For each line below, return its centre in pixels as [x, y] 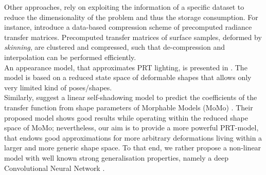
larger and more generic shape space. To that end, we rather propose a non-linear [133, 148]
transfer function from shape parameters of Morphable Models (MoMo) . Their [129, 107]
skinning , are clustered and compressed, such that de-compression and [115, 47]
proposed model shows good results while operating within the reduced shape [126, 117]
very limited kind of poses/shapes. [58, 87]
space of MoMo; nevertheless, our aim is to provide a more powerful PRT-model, [131, 128]
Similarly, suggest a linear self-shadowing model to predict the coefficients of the [131, 97]
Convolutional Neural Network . [55, 168]
